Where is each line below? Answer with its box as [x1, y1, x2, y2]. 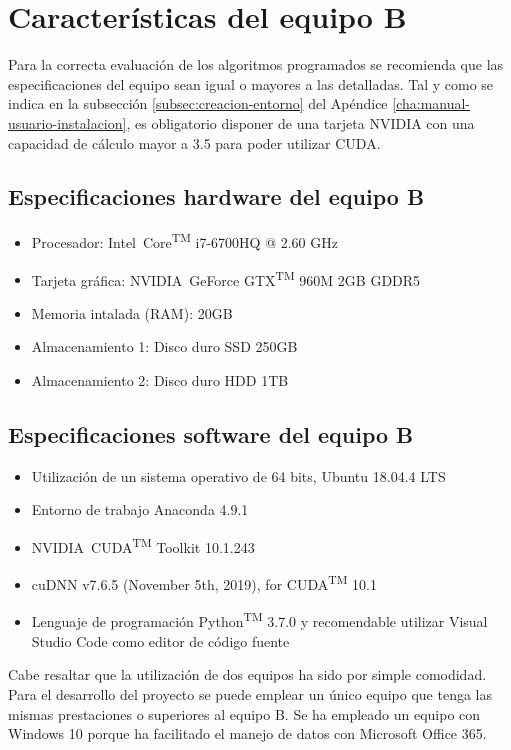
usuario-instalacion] [8, 112, 127, 133]
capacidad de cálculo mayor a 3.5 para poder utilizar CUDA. [8, 132, 381, 153]
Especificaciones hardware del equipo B [8, 181, 425, 212]
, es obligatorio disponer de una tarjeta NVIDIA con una [126, 112, 475, 133]
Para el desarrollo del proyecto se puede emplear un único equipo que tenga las [8, 683, 492, 704]
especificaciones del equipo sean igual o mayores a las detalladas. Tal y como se [8, 73, 494, 94]
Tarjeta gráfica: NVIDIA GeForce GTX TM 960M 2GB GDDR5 [31, 266, 421, 290]
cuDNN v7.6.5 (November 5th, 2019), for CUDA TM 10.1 [31, 571, 377, 594]
